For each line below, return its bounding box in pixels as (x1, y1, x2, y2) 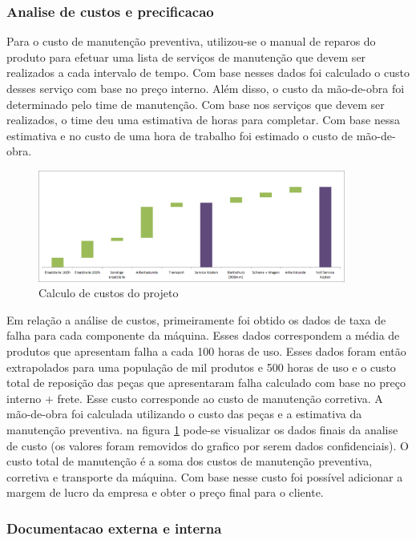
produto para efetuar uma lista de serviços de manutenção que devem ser (6, 48, 366, 65)
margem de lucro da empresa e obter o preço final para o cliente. (6, 484, 324, 501)
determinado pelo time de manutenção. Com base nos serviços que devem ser (6, 95, 385, 112)
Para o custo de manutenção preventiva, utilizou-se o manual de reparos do (6, 33, 376, 50)
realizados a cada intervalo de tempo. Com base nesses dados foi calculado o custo (6, 64, 410, 81)
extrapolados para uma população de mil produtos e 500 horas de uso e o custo (6, 358, 396, 375)
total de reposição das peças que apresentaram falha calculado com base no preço (6, 374, 406, 391)
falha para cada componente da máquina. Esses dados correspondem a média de (6, 327, 400, 344)
